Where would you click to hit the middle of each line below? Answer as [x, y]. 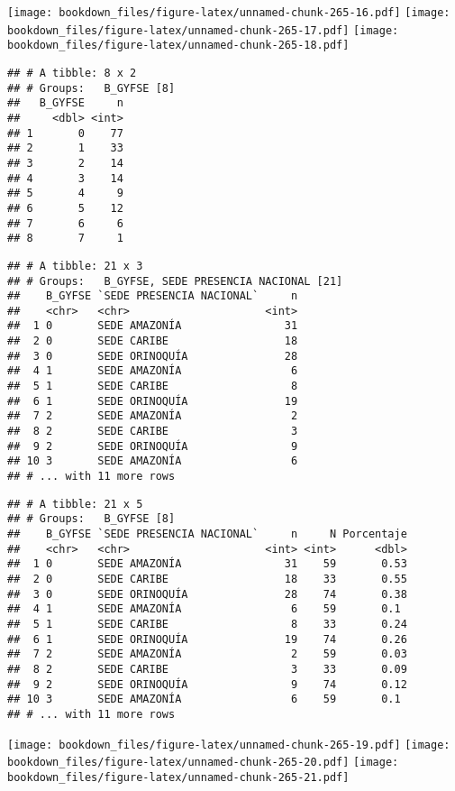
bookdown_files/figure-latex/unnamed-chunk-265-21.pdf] [178, 777]
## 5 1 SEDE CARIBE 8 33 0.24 [207, 624]
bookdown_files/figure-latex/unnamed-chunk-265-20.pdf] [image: [203, 763]
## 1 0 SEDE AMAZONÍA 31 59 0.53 [207, 564]
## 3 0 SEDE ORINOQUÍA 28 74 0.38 [207, 594]
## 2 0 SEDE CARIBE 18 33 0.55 [207, 579]
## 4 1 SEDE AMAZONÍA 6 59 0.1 [204, 609]
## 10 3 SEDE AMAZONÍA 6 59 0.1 [204, 699]
